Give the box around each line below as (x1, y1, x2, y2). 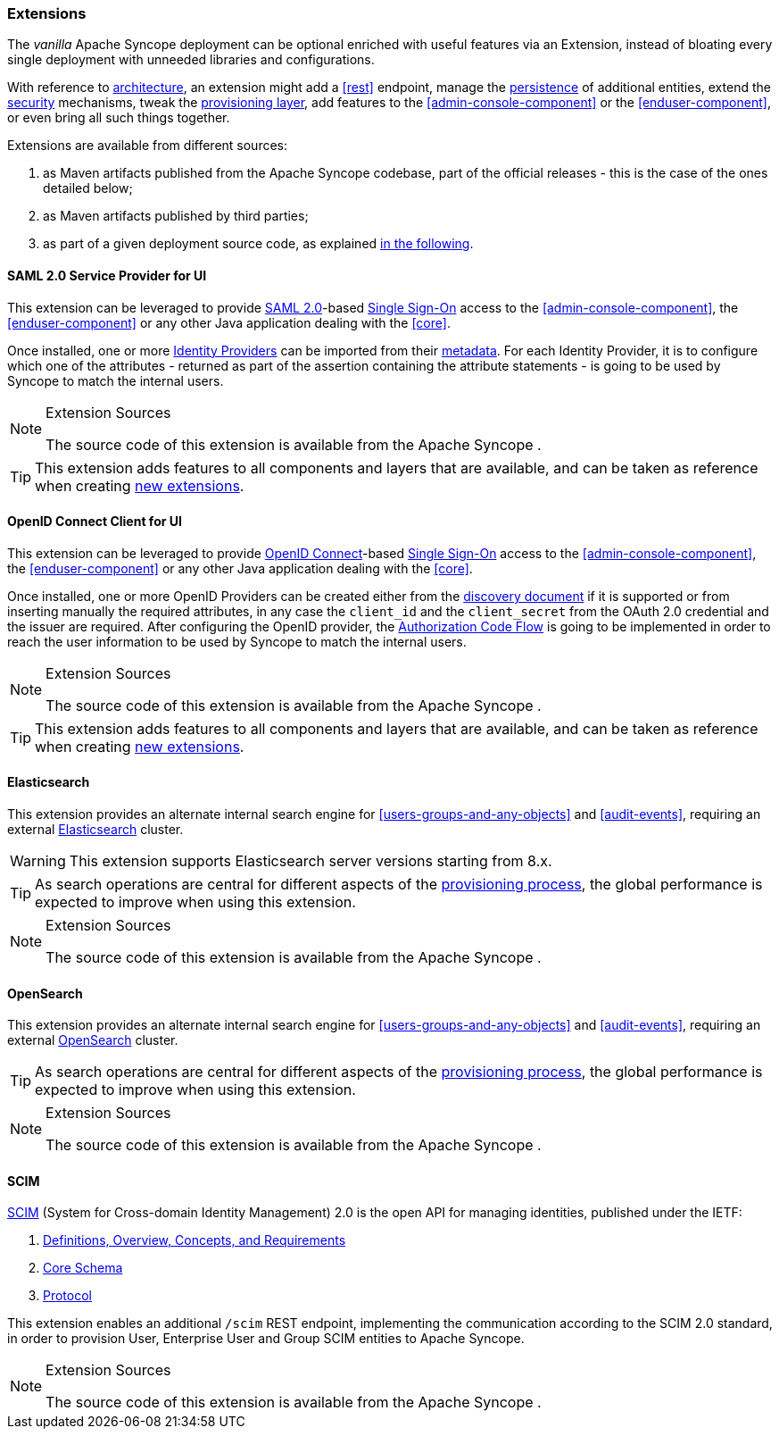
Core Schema (43, 1260, 123, 1276)
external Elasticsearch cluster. (7, 822, 184, 838)
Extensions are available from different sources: (7, 138, 288, 154)
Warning (10, 852, 66, 871)
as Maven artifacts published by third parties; (43, 208, 309, 224)
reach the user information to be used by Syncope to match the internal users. (7, 633, 467, 649)
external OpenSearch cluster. (7, 1032, 178, 1048)
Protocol (43, 1288, 92, 1304)
